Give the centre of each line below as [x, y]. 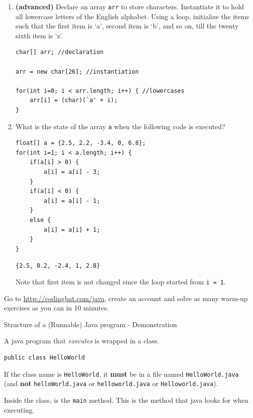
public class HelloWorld [44, 358]
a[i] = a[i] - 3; [72, 172]
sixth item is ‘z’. [39, 35]
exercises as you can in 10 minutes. [56, 308]
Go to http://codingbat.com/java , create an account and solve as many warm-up [126, 298]
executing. [19, 409]
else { [40, 220]
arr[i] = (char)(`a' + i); [74, 100]
